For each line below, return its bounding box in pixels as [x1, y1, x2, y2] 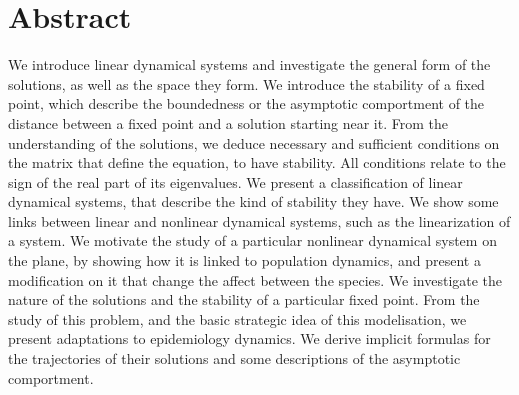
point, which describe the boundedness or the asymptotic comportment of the [8, 93, 485, 114]
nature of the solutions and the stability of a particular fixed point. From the [8, 289, 480, 310]
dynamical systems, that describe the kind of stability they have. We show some [8, 191, 499, 212]
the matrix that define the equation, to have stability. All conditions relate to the [8, 152, 506, 173]
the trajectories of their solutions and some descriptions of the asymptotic [8, 348, 461, 369]
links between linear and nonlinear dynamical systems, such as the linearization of [8, 210, 511, 231]
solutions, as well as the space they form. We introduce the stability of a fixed [8, 73, 485, 94]
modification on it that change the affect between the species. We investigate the [8, 269, 503, 290]
